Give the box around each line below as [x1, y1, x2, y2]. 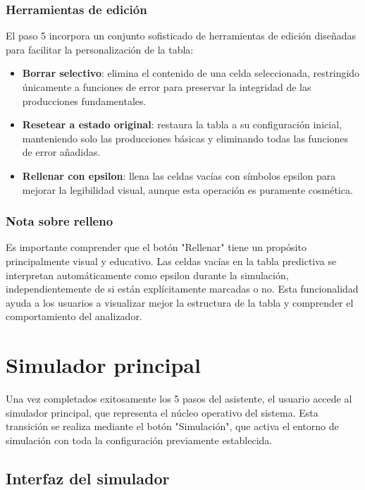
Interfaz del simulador [6, 467, 170, 489]
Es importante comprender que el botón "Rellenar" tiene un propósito [6, 240, 307, 255]
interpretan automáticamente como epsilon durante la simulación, [6, 267, 289, 282]
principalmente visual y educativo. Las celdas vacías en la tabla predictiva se [6, 253, 337, 268]
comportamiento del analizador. [6, 309, 142, 324]
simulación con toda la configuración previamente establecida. [6, 432, 273, 447]
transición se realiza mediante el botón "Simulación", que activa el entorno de [6, 419, 339, 434]
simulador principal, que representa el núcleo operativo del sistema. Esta [6, 405, 318, 419]
